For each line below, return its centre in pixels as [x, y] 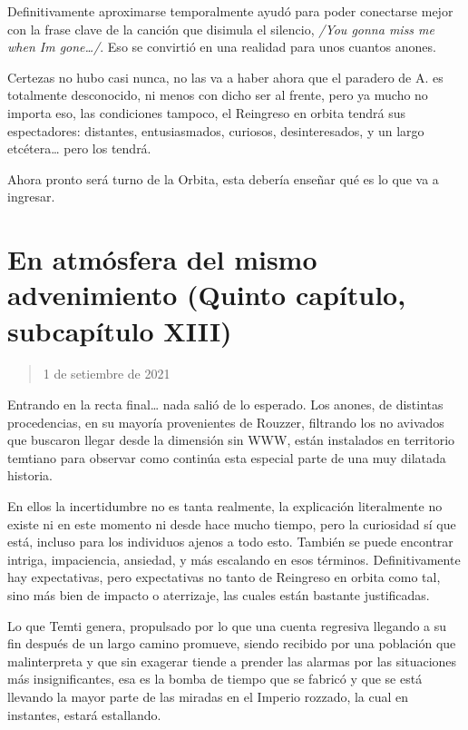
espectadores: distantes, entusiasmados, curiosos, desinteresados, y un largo [216, 130]
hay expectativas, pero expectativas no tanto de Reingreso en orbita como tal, [224, 577]
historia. [30, 475]
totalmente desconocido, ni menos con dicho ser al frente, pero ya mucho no [218, 95]
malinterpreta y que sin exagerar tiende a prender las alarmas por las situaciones [232, 661]
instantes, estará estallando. [84, 714]
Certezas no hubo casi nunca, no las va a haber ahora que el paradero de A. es [225, 77]
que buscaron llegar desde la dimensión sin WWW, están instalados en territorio [231, 440]
